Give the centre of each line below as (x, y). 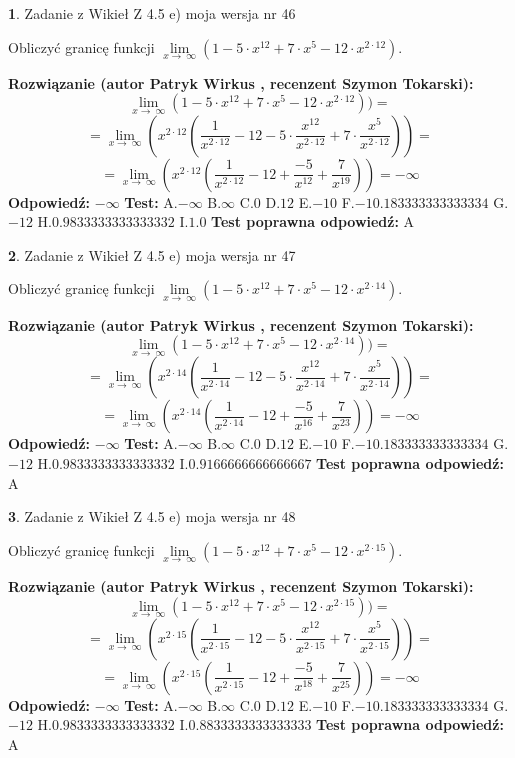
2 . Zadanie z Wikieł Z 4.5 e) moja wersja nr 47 (152, 254)
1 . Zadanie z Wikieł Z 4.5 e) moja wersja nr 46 (152, 13)
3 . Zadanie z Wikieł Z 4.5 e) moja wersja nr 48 (152, 516)
